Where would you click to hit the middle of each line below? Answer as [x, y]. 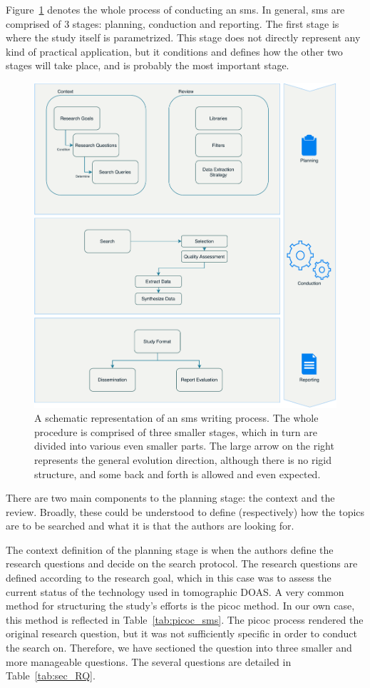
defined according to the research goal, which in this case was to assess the [169, 578]
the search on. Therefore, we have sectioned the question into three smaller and [179, 648]
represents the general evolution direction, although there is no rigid [183, 459]
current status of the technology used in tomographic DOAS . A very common [175, 591]
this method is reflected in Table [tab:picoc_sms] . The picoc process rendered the [185, 619]
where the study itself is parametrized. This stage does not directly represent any [183, 37]
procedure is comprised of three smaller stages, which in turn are [176, 431]
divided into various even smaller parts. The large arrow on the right [184, 446]
